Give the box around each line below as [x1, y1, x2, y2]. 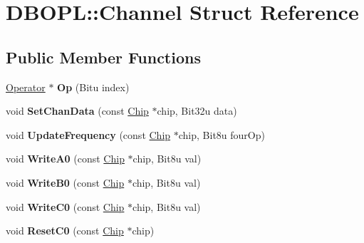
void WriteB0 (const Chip [6, 175, 125, 190]
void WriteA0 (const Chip [6, 151, 125, 166]
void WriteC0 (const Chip [6, 199, 125, 214]
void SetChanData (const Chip [6, 103, 149, 118]
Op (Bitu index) [57, 79, 130, 94]
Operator [6, 79, 46, 94]
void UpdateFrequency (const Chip [6, 127, 171, 142]
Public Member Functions [6, 46, 201, 68]
